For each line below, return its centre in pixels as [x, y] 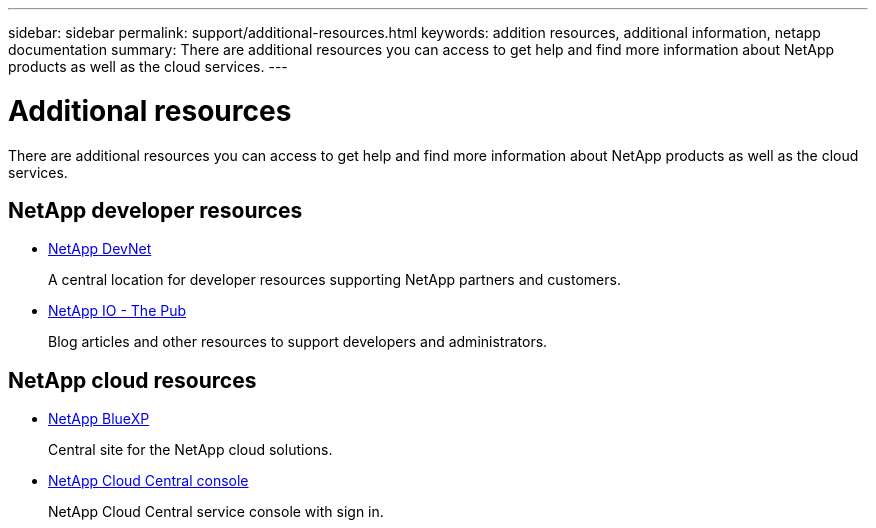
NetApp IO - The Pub [117, 311]
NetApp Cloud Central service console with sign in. [216, 512]
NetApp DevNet [100, 249]
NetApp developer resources [155, 210]
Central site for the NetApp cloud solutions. [190, 450]
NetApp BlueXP [99, 419]
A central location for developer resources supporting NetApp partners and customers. [334, 280]
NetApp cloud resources [132, 380]
